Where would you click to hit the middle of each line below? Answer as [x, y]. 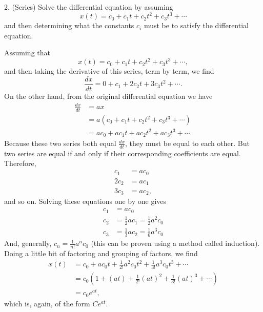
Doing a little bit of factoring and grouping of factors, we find [101, 253]
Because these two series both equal [60, 143]
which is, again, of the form [47, 303]
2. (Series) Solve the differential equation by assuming [89, 7]
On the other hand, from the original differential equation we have [108, 96]
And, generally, [28, 243]
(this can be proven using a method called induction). [175, 243]
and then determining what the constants [69, 25]
